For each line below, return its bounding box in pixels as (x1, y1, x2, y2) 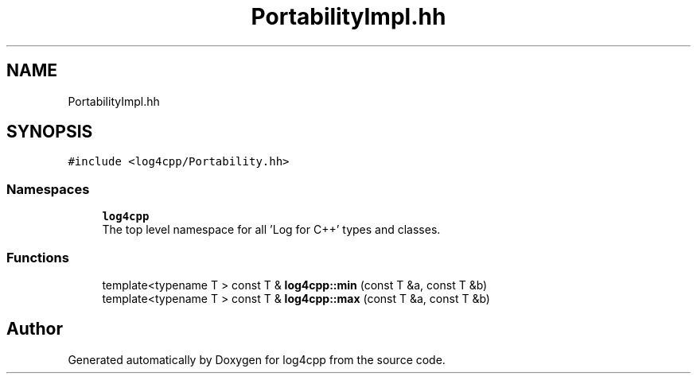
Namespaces (6, 180, 90, 197)
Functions (6, 249, 69, 266)
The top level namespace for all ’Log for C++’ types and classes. (102, 223, 441, 237)
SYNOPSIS (6, 122, 93, 142)
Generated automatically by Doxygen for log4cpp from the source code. (68, 352, 446, 366)
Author (6, 319, 63, 339)
